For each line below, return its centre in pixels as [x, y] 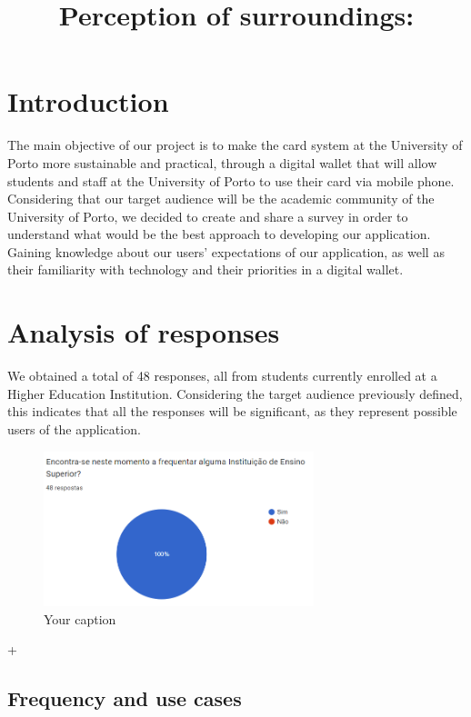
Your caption [80, 618]
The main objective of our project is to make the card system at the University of [235, 145]
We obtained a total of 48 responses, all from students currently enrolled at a [222, 376]
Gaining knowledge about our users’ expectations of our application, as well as [226, 251]
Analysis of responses [144, 332]
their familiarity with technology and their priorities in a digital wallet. [205, 269]
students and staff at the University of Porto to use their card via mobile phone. [231, 180]
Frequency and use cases [125, 698]
